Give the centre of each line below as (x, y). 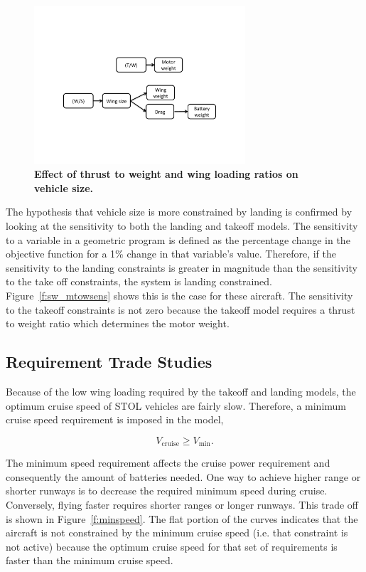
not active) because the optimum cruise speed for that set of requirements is (172, 546)
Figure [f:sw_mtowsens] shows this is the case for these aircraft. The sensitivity (179, 295)
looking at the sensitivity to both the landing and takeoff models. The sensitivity (182, 225)
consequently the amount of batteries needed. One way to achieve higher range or (183, 476)
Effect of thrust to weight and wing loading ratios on (166, 174)
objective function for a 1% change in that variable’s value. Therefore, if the (171, 254)
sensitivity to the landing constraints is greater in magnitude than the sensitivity (182, 267)
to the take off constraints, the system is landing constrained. (139, 281)
